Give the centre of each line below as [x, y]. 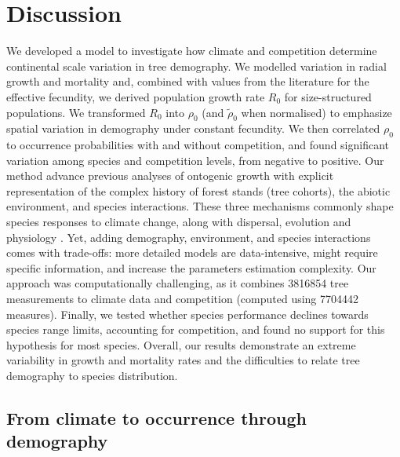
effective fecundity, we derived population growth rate [136, 96]
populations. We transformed [76, 112]
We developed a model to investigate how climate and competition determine [192, 51]
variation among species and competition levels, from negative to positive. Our [195, 160]
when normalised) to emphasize [316, 112]
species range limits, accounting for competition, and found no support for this [196, 329]
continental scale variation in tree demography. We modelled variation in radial [196, 66]
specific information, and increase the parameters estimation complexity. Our [191, 267]
